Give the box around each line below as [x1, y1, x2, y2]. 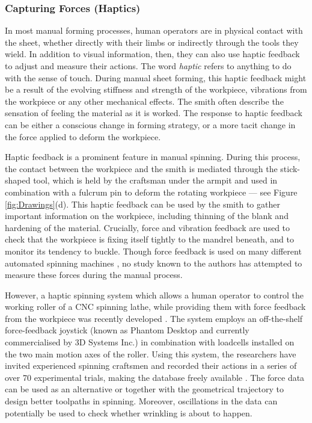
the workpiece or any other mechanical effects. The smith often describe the [5, 94, 284, 107]
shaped [5, 174, 31, 187]
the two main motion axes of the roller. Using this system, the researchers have [5, 347, 296, 360]
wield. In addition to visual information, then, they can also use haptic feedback [5, 48, 300, 60]
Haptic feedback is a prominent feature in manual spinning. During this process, [5, 150, 301, 163]
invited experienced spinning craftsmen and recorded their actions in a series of [5, 359, 297, 372]
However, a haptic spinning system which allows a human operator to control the [5, 288, 304, 301]
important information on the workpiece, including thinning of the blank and [5, 209, 289, 222]
